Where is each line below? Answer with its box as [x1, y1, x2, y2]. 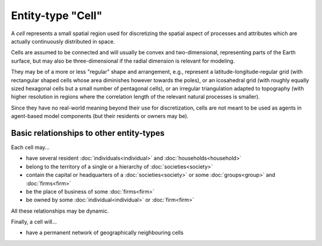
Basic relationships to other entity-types [11, 128, 165, 138]
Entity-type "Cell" [11, 9, 103, 22]
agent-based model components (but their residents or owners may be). [11, 113, 189, 120]
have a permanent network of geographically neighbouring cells [26, 229, 184, 236]
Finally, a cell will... [11, 218, 57, 226]
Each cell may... [11, 144, 50, 151]
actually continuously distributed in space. [11, 38, 116, 45]
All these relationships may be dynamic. [11, 207, 109, 214]
